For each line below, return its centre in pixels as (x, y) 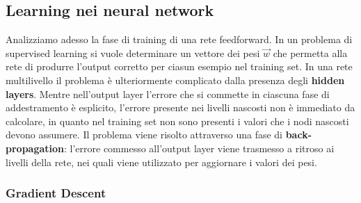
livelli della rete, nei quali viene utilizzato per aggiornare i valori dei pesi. (161, 162)
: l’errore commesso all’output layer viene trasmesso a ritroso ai (199, 148)
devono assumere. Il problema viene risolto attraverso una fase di (144, 135)
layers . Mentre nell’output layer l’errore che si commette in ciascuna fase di (168, 94)
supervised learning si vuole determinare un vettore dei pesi (133, 52)
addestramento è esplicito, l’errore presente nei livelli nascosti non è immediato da (180, 107)
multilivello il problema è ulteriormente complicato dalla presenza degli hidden (175, 80)
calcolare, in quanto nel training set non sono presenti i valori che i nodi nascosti (177, 121)
